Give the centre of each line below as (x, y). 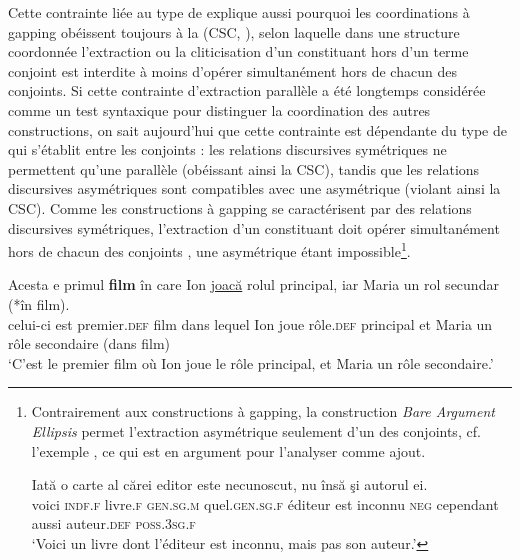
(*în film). (39, 303)
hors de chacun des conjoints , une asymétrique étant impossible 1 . (209, 249)
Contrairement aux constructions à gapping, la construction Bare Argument (263, 411)
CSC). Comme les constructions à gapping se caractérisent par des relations (240, 207)
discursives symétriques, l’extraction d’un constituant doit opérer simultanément (254, 227)
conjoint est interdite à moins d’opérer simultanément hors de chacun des (232, 70)
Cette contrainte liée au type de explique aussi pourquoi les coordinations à (239, 12)
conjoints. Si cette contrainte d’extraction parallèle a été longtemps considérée (247, 90)
